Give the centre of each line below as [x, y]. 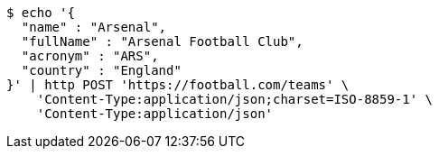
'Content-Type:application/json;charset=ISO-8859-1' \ [235, 99]
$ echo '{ [41, 13]
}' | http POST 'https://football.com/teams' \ [178, 85]
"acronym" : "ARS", [90, 56]
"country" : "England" [101, 70]
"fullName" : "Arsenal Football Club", [162, 41]
